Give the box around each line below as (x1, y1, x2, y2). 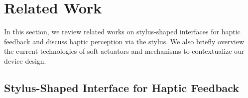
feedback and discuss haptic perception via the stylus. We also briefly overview (4, 36, 245, 46)
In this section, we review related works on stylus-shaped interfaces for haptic (4, 26, 241, 37)
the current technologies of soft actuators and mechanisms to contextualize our (4, 46, 245, 56)
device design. (4, 55, 46, 66)
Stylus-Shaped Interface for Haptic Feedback (4, 80, 240, 95)
